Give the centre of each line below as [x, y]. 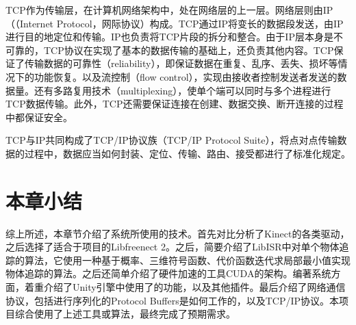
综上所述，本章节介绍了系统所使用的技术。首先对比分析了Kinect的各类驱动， [178, 233]
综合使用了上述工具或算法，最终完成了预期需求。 [125, 314]
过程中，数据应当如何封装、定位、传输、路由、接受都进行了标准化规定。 [187, 153]
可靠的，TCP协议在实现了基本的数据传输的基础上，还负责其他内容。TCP [170, 50]
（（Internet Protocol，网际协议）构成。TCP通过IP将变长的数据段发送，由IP [175, 23]
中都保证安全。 [39, 117]
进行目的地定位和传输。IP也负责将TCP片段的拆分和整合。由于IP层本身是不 [174, 37]
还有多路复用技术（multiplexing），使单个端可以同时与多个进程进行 [182, 90]
